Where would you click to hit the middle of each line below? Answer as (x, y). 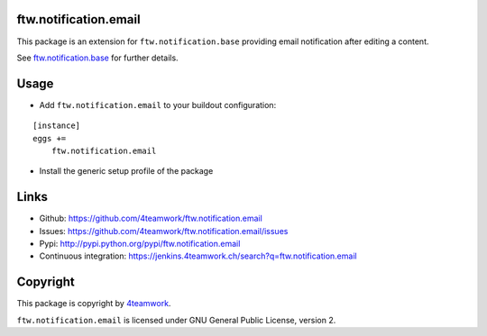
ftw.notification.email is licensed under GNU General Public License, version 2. (176, 320)
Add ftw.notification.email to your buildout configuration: (158, 104)
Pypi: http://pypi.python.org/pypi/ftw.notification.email (140, 244)
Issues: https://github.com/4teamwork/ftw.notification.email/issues (164, 231)
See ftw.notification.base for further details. (98, 58)
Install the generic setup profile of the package (126, 171)
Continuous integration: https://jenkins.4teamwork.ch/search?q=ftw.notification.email (198, 256)
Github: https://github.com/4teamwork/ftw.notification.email (151, 218)
